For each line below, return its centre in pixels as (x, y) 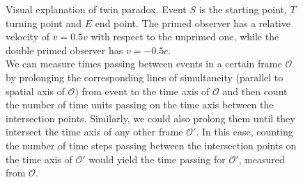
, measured (262, 159)
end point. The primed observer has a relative (193, 23)
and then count (255, 91)
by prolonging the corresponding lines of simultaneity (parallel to (145, 77)
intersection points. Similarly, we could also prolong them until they (150, 118)
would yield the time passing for (157, 159)
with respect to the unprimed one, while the (185, 36)
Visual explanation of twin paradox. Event (96, 9)
